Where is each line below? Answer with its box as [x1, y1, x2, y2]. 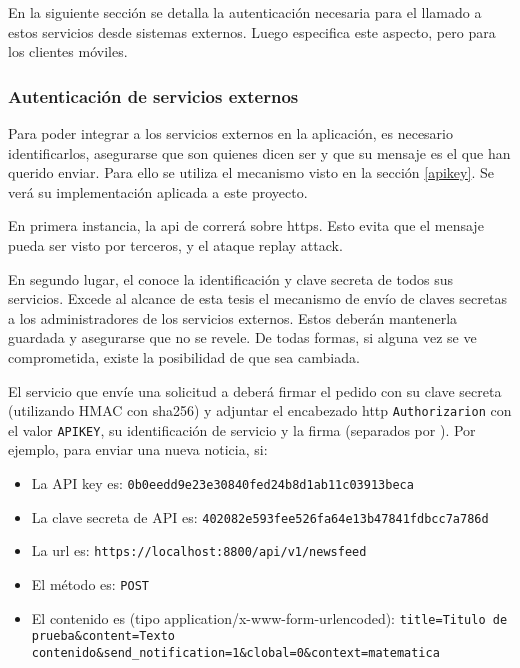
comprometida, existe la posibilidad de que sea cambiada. [8, 346, 360, 367]
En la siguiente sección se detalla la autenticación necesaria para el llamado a [8, 2, 482, 22]
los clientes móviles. [8, 41, 128, 62]
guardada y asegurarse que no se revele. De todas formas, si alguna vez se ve [8, 327, 477, 348]
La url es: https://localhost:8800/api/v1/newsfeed [31, 540, 367, 561]
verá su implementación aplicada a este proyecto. [8, 181, 308, 202]
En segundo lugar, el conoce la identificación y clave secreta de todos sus [8, 268, 454, 289]
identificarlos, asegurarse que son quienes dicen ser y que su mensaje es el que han [8, 142, 511, 163]
